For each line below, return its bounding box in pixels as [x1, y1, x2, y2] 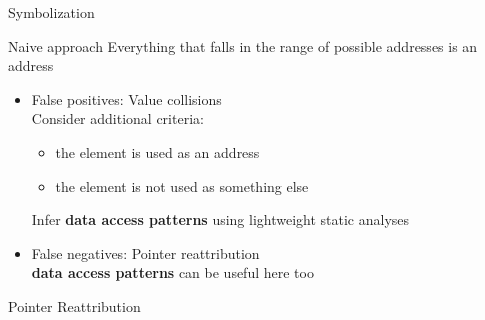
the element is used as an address [55, 141, 260, 162]
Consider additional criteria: [31, 108, 204, 129]
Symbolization [8, 2, 95, 22]
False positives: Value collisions [31, 88, 222, 109]
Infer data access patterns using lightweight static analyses [31, 209, 410, 230]
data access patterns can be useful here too [31, 262, 314, 283]
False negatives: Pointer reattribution [31, 242, 260, 263]
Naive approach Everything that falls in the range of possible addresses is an [8, 35, 478, 56]
